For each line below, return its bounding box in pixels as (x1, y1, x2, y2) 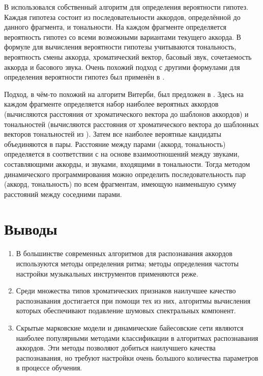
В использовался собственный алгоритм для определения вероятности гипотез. (4, 2, 248, 12)
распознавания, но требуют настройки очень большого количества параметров (16, 352, 258, 363)
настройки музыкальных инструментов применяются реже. (16, 268, 198, 279)
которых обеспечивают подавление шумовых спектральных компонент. (16, 305, 236, 316)
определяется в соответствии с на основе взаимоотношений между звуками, (4, 148, 240, 159)
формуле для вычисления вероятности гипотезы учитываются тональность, (4, 41, 237, 52)
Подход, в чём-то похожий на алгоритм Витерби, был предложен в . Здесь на (4, 88, 244, 99)
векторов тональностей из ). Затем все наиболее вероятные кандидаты (4, 129, 221, 139)
